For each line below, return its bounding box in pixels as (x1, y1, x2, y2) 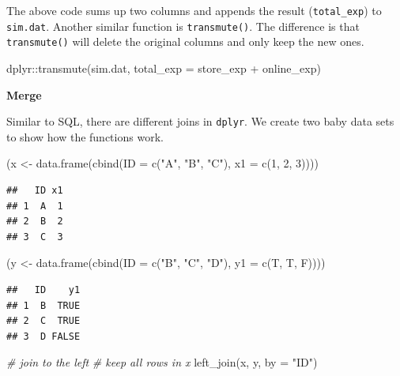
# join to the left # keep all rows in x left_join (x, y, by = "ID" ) (6, 354, 318, 370)
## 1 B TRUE (6, 299, 81, 311)
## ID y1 (6, 284, 81, 295)
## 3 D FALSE (6, 330, 81, 342)
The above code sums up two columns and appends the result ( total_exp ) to (6, 2, 382, 18)
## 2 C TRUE (6, 315, 81, 327)
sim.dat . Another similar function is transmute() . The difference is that (6, 17, 360, 34)
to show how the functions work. (6, 128, 164, 145)
